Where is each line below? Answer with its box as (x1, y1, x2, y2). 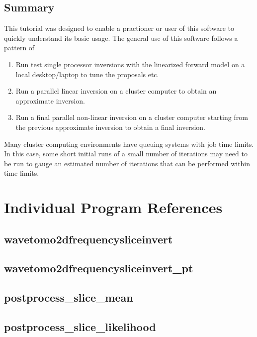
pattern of (4, 42, 35, 53)
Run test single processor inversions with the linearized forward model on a (15, 59, 245, 69)
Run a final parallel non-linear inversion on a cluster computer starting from (15, 112, 248, 122)
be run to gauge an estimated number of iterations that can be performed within (4, 158, 251, 168)
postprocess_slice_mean (4, 290, 133, 305)
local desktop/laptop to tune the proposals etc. (15, 69, 159, 79)
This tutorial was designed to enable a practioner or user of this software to (4, 23, 235, 33)
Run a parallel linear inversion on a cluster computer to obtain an (15, 86, 217, 96)
